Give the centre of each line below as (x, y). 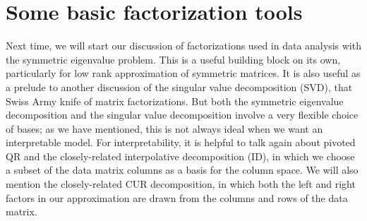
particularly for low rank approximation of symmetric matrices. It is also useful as (183, 73)
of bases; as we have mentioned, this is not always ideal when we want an (164, 128)
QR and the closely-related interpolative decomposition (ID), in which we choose (180, 156)
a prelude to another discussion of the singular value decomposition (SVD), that (179, 86)
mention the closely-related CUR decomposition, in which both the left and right (181, 184)
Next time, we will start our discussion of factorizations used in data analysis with (183, 46)
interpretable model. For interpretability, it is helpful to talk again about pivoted (181, 142)
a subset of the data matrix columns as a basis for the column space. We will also (182, 170)
